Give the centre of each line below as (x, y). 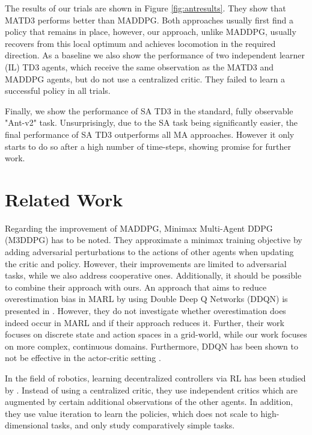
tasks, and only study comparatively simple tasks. (143, 425)
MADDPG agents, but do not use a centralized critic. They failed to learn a (145, 79)
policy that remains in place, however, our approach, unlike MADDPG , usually (151, 32)
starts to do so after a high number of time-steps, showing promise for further (148, 146)
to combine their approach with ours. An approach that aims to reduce (136, 287)
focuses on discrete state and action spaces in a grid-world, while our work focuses (156, 334)
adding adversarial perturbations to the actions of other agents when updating (149, 252)
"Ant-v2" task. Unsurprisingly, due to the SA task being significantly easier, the (151, 122)
